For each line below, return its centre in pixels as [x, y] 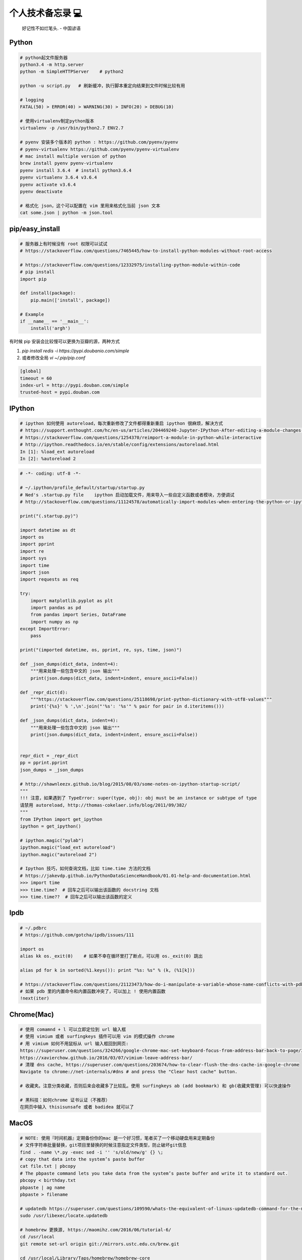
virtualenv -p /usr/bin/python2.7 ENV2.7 [72, 128]
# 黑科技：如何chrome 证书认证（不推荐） [65, 1100]
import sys [33, 558]
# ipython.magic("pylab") [52, 840]
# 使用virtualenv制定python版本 [57, 121]
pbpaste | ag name [43, 1187]
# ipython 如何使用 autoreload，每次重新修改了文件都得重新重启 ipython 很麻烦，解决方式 [122, 423]
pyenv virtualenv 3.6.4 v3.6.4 [59, 177]
